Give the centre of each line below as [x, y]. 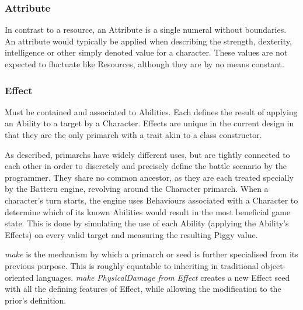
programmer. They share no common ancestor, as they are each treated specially [149, 177]
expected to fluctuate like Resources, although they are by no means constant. [144, 64]
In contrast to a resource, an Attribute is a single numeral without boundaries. [146, 30]
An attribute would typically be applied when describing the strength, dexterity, [148, 41]
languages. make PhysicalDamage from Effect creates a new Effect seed [163, 277]
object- [274, 265]
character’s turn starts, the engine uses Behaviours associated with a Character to [151, 200]
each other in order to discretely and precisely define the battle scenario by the [146, 166]
